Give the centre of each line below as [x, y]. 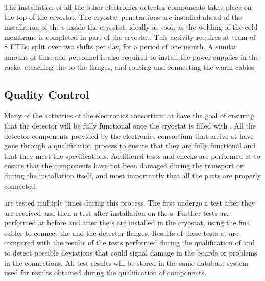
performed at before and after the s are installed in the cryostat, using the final [128, 223]
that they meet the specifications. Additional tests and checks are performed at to [132, 155]
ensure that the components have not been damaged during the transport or [124, 165]
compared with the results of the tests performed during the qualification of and [129, 242]
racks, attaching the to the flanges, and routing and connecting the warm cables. [130, 67]
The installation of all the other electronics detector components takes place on [128, 7]
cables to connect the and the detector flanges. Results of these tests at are [122, 232]
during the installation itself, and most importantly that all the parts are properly [133, 175]
